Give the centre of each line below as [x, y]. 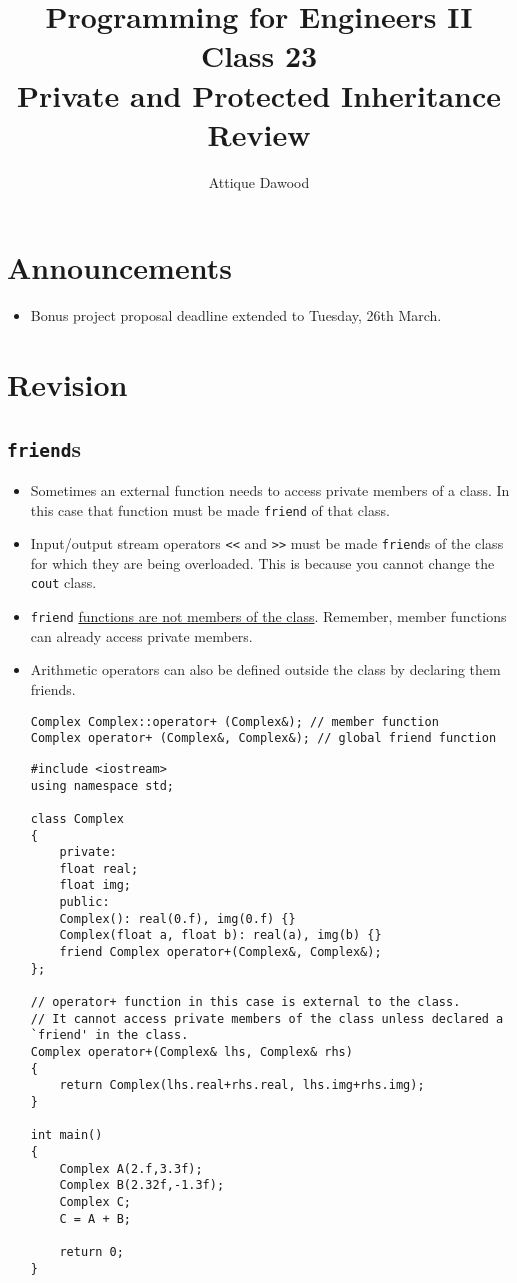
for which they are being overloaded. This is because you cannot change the [262, 562]
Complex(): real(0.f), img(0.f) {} [177, 918]
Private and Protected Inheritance [259, 94]
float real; [99, 868]
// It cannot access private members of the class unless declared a [267, 1018]
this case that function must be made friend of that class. [210, 509]
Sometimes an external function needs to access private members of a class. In [270, 489]
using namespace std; [102, 785]
